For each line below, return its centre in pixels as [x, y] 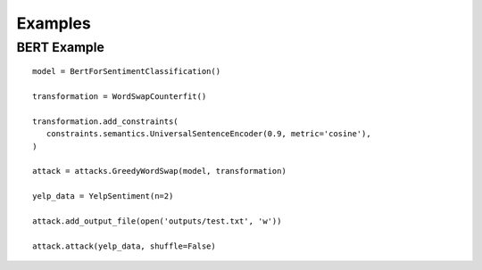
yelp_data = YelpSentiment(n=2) [103, 196]
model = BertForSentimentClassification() [127, 72]
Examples [54, 23]
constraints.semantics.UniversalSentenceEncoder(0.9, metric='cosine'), [208, 134]
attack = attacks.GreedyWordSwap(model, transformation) [160, 171]
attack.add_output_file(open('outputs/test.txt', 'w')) [157, 221]
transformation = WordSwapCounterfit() [120, 96]
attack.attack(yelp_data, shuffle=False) [124, 246]
